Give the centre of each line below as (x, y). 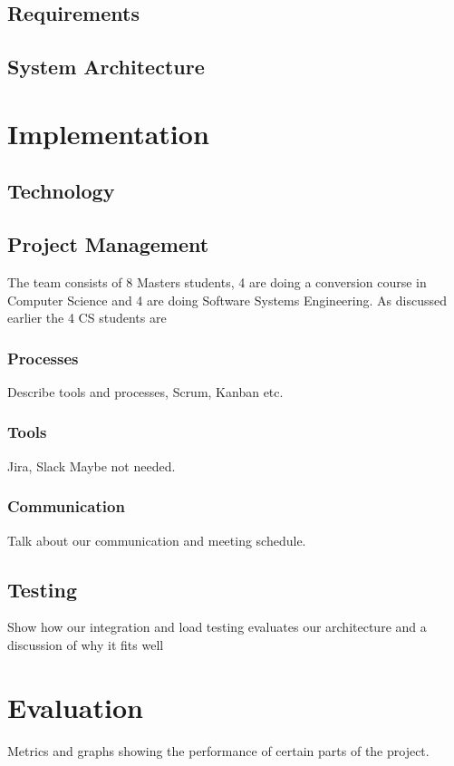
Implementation (108, 133)
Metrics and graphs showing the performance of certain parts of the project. (218, 750)
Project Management (108, 244)
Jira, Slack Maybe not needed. (92, 465)
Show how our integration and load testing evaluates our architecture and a (217, 627)
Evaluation (75, 707)
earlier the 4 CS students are (87, 318)
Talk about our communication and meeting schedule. (157, 540)
